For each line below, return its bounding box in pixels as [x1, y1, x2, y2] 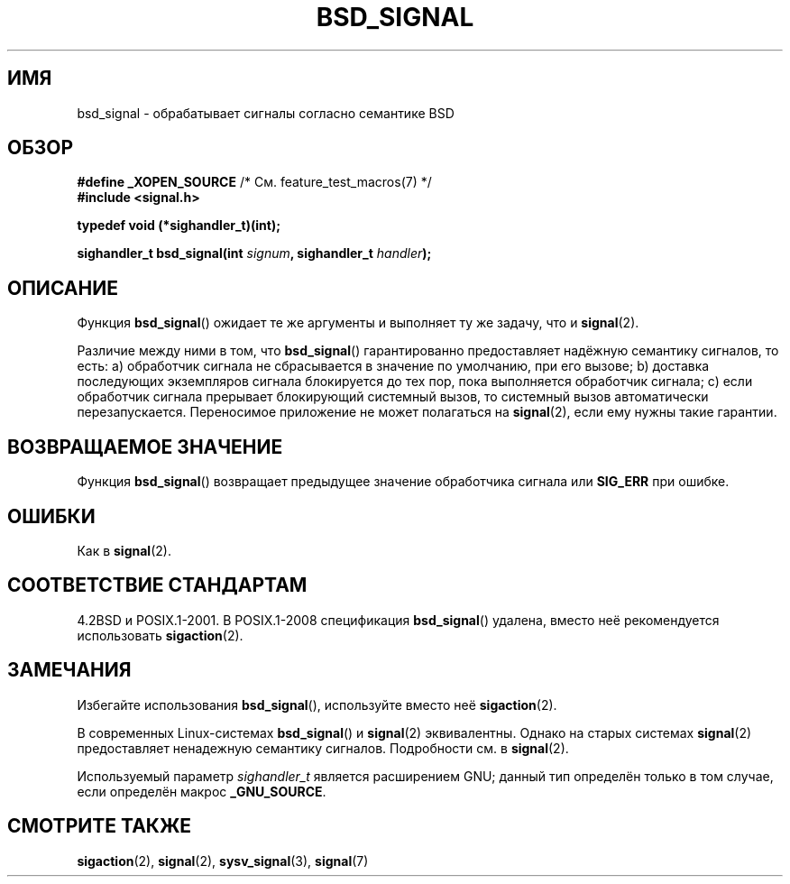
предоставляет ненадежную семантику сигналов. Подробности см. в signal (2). [77, 740, 569, 756]
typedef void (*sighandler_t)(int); [77, 217, 280, 234]
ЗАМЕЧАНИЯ [7, 658, 132, 682]
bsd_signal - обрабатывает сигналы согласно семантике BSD [77, 105, 455, 121]
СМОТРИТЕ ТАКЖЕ [7, 815, 192, 838]
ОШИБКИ [7, 504, 96, 528]
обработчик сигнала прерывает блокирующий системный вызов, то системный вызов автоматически [77, 389, 709, 405]
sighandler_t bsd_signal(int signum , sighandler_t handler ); [77, 245, 432, 262]
